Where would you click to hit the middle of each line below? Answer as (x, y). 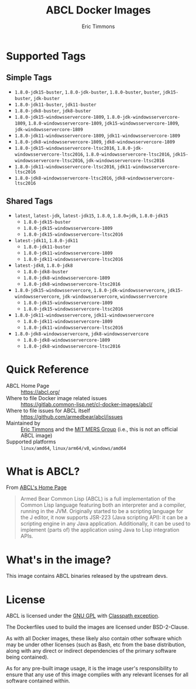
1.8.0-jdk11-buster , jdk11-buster (55, 104)
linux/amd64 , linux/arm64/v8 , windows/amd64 (74, 447)
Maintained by (23, 423)
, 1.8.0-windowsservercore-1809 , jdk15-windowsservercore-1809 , (102, 123)
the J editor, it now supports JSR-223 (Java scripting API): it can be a (104, 518)
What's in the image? (59, 560)
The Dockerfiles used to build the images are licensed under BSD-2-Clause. (97, 627)
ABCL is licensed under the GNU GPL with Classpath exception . (83, 616)
